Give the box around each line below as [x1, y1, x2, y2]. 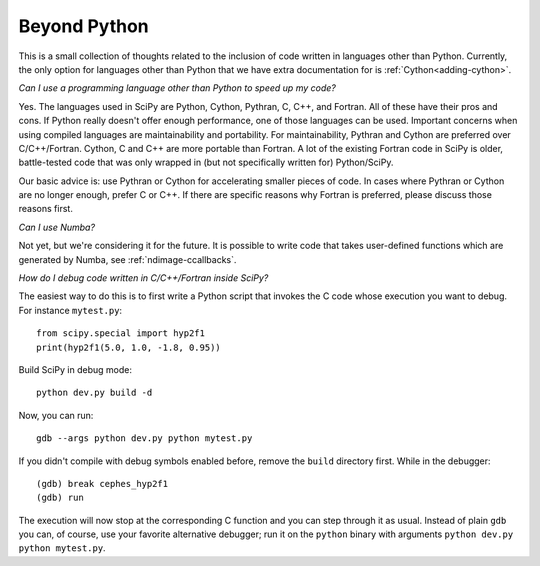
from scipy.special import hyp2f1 [36, 328, 205, 339]
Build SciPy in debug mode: [18, 363, 132, 375]
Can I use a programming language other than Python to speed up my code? [18, 82, 337, 94]
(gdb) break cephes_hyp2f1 [36, 478, 169, 489]
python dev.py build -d [36, 387, 153, 399]
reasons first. [18, 203, 74, 215]
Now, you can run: [18, 409, 94, 421]
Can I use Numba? [18, 221, 95, 233]
